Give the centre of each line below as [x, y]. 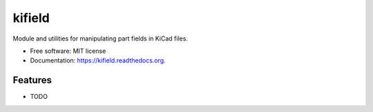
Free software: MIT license [68, 51]
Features [32, 80]
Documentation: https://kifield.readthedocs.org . [98, 60]
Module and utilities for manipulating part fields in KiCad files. [100, 38]
